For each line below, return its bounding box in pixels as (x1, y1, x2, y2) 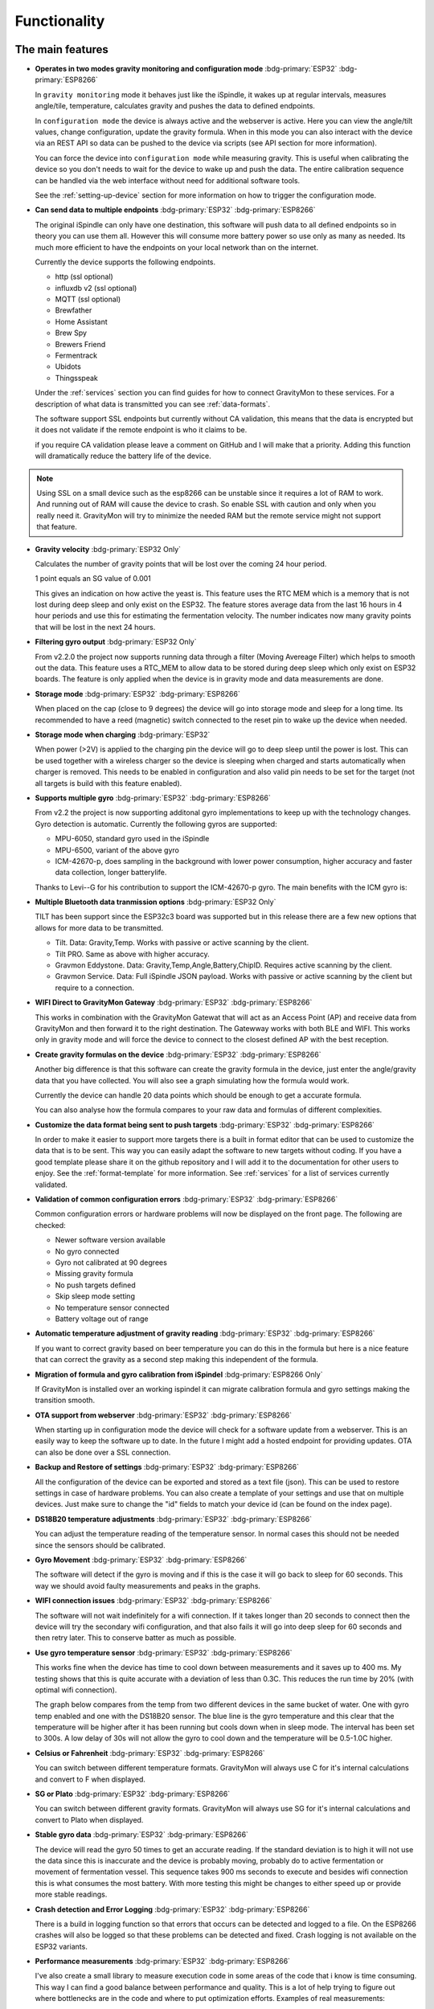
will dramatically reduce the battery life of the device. (35, 451, 212, 461)
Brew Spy (55, 328, 88, 338)
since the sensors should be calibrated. (35, 1540, 166, 1550)
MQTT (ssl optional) (55, 294, 121, 305)
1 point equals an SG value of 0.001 (35, 574, 152, 583)
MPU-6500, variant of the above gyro (55, 845, 180, 855)
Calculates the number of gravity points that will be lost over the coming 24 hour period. (35, 559, 327, 568)
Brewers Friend (55, 339, 106, 349)
